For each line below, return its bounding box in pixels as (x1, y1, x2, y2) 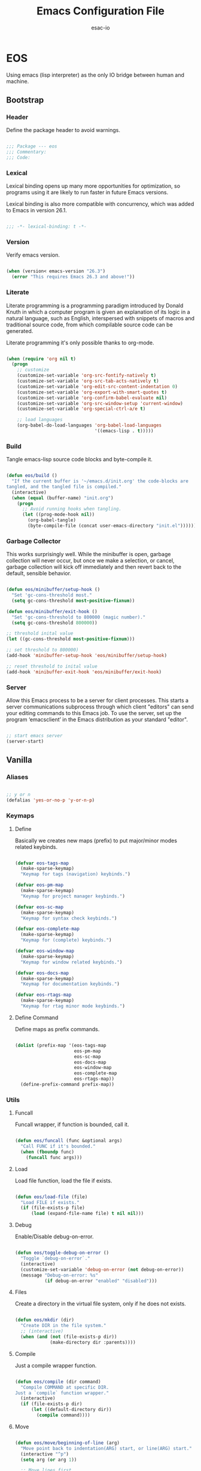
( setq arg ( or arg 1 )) (20, 1457, 77, 1463)
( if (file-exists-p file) (20, 1205, 85, 1211)
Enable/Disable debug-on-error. (14, 1233, 94, 1240)
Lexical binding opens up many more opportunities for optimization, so (6, 182, 181, 190)
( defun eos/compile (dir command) (14, 1379, 101, 1385)
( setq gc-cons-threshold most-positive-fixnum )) (11, 598, 135, 604)
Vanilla (6, 755, 32, 765)
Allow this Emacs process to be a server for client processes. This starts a (6, 697, 189, 704)
